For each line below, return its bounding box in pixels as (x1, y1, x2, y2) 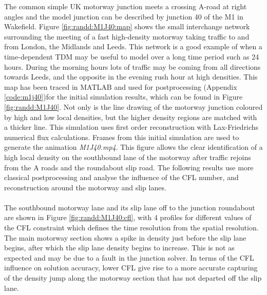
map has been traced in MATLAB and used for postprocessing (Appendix (4, 81, 237, 92)
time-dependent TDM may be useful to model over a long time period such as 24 (4, 51, 259, 62)
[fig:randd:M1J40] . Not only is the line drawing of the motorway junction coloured (4, 101, 263, 112)
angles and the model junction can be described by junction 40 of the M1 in (4, 11, 243, 22)
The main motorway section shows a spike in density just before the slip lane (4, 232, 246, 243)
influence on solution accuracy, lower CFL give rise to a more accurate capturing (4, 262, 258, 273)
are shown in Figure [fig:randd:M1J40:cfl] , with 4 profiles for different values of (4, 212, 252, 223)
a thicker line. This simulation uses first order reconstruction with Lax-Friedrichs (4, 122, 259, 132)
